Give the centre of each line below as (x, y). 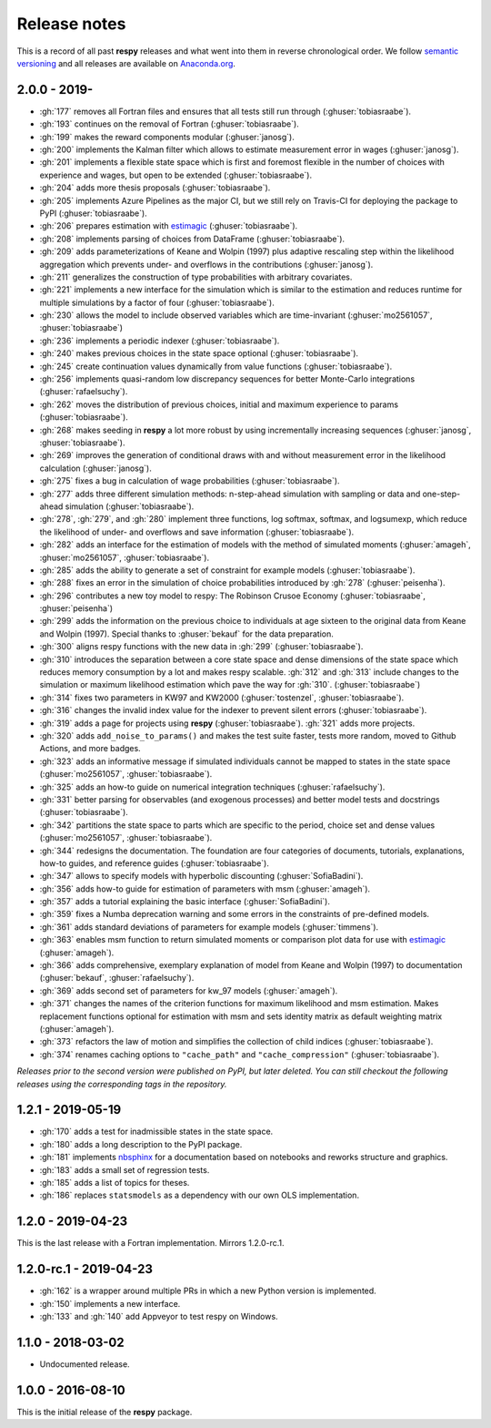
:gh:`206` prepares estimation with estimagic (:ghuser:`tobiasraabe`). (169, 226)
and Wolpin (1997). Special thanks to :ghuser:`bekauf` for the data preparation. (186, 634)
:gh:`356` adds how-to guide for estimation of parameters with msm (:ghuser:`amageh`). (205, 889)
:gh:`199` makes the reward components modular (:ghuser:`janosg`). (167, 137)
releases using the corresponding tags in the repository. (122, 1084)
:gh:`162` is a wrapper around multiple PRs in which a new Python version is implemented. (208, 1291)
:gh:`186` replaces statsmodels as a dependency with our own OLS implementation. (199, 1195)
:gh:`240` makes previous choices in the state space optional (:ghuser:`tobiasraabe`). (199, 353)
